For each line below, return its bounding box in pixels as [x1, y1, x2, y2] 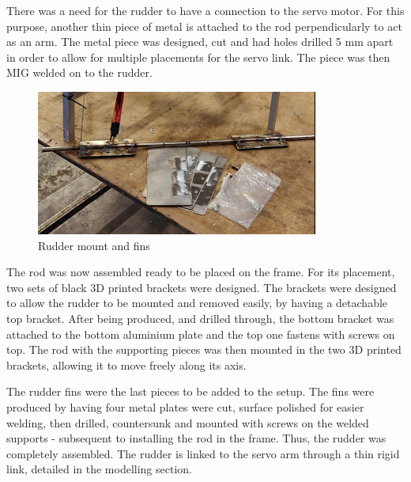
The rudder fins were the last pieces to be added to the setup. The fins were [6, 383, 375, 400]
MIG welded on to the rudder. [6, 64, 153, 81]
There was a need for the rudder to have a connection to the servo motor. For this [6, 2, 405, 18]
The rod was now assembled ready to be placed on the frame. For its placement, [6, 264, 395, 280]
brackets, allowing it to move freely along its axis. [6, 356, 247, 373]
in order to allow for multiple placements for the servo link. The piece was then [6, 48, 390, 65]
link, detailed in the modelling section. [6, 461, 192, 477]
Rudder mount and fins [38, 237, 150, 253]
